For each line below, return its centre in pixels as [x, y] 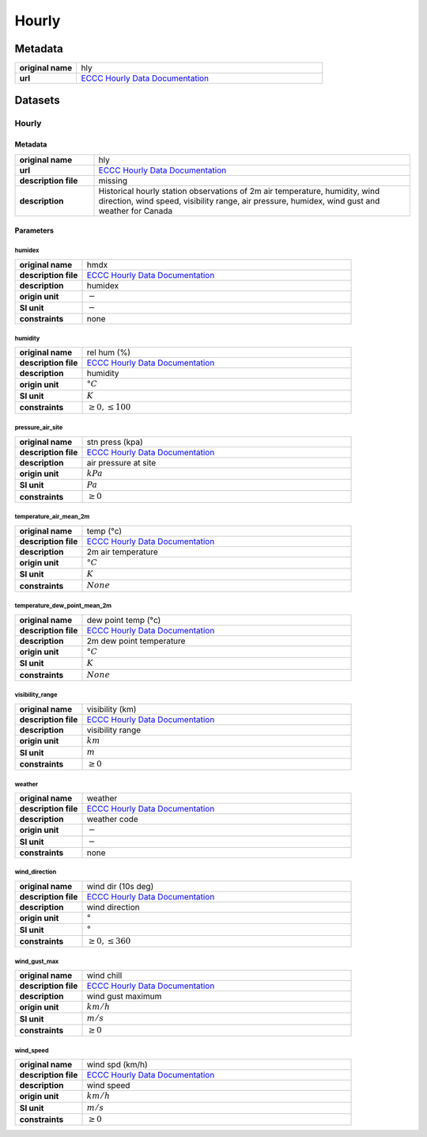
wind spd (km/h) [117, 1065]
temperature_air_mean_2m [52, 517]
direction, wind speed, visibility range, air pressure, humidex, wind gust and [239, 200]
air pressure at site [121, 462]
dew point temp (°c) [124, 620]
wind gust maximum [124, 996]
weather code [112, 819]
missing [113, 181]
